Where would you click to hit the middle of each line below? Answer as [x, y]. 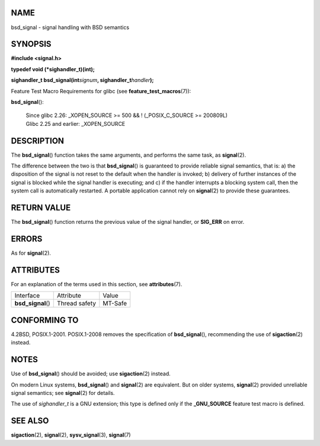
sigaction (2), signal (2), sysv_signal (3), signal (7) [71, 435]
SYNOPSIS [31, 44]
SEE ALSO [30, 421]
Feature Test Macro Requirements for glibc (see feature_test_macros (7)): [101, 91]
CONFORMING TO [45, 320]
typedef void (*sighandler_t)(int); [53, 69]
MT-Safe [115, 303]
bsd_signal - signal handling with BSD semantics [70, 27]
